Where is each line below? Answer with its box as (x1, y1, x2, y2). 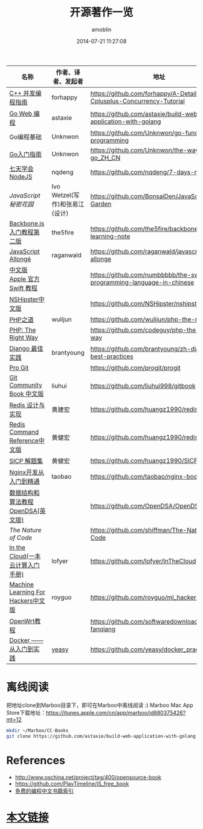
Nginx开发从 (9, 468, 44, 476)
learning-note (90, 232, 130, 240)
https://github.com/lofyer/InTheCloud (90, 556, 196, 565)
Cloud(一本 (9, 552, 41, 560)
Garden (90, 199, 112, 208)
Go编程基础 (9, 132, 42, 141)
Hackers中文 (9, 596, 45, 605)
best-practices (90, 352, 134, 360)
